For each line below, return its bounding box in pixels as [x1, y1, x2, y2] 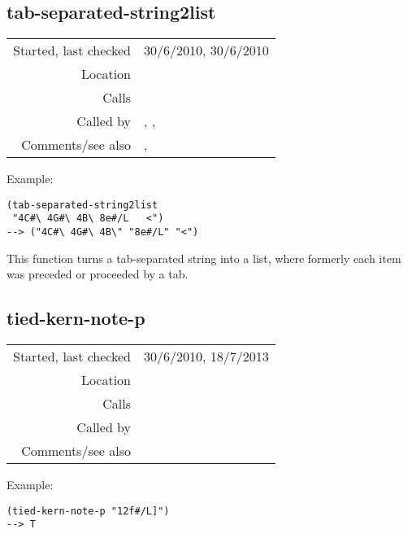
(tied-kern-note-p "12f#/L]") [7, 505, 170, 517]
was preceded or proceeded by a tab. [7, 265, 189, 282]
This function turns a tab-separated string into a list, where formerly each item [7, 249, 401, 266]
